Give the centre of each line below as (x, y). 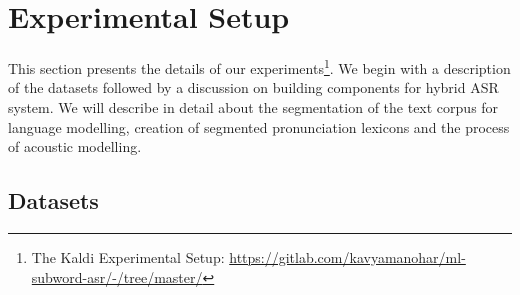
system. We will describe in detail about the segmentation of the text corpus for (253, 106)
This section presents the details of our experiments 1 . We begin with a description (259, 66)
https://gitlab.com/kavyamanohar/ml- (347, 256)
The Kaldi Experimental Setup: (128, 256)
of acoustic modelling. (75, 146)
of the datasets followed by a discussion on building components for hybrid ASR (253, 87)
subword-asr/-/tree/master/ (117, 276)
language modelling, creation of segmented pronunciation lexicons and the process (259, 126)
